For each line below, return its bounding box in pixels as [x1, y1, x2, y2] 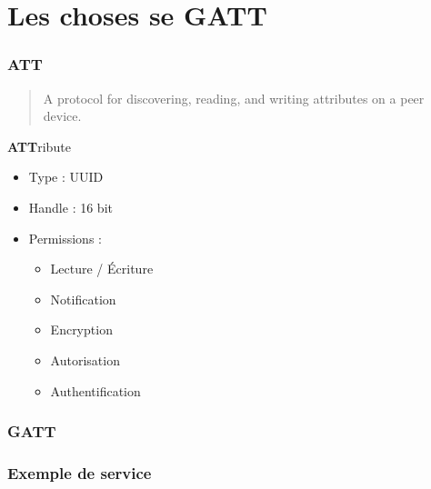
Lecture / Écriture [50, 259, 154, 278]
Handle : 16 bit [28, 197, 113, 216]
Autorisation [50, 350, 120, 369]
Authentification [50, 381, 141, 400]
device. [43, 106, 82, 125]
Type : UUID [28, 167, 104, 186]
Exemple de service [7, 461, 152, 484]
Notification [50, 289, 116, 308]
